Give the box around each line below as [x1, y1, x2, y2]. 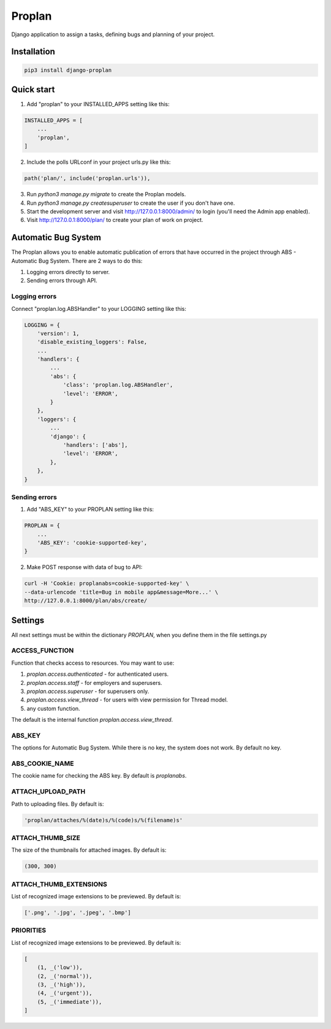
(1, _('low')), [37, 964, 83, 971]
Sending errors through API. [26, 277, 97, 285]
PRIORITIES [11, 926, 47, 935]
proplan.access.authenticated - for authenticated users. [26, 670, 169, 678]
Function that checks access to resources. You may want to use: [11, 659, 175, 667]
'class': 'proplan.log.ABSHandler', [63, 381, 173, 389]
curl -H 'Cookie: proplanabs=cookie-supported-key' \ [24, 580, 189, 587]
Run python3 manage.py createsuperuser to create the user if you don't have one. [26, 199, 235, 207]
